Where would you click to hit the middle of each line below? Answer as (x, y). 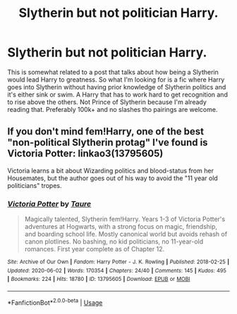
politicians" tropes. (35, 185)
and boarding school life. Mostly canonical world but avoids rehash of (126, 234)
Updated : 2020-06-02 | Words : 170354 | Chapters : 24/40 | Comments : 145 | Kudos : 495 (117, 270)
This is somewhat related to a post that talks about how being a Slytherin (113, 72)
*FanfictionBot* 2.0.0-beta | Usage (55, 302)
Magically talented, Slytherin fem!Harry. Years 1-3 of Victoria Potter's (125, 219)
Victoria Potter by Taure (49, 203)
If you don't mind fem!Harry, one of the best (106, 132)
